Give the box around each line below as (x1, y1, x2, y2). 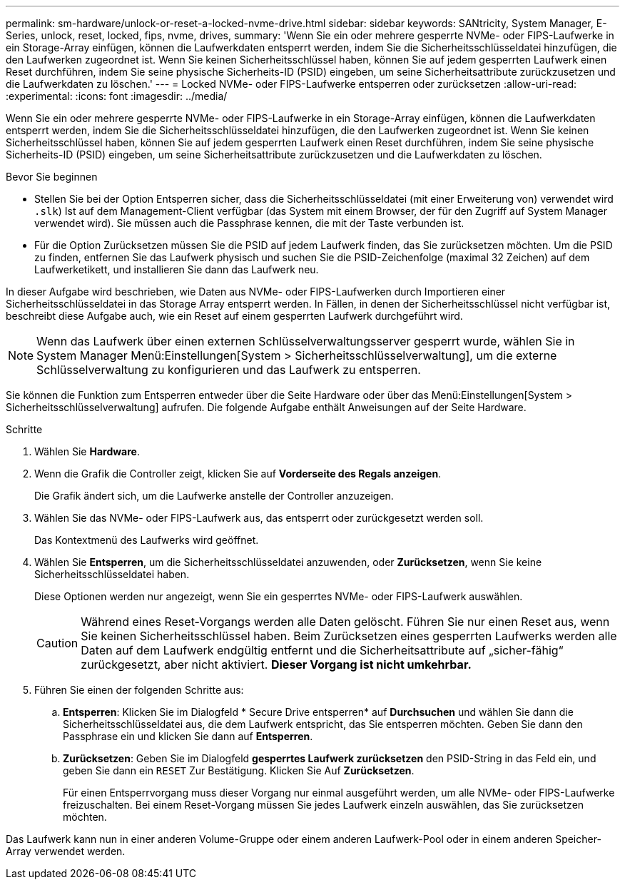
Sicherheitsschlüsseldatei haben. (34, 568, 190, 580)
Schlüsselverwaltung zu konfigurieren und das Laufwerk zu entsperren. (36, 363, 421, 377)
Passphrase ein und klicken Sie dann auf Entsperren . (63, 730, 313, 742)
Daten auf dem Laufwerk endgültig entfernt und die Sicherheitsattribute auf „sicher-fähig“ (81, 643, 564, 657)
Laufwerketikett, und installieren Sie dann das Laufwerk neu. (34, 263, 319, 275)
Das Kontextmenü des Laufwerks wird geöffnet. (34, 534, 259, 546)
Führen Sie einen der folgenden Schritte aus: (34, 684, 244, 696)
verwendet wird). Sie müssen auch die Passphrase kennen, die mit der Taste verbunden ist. (34, 217, 464, 229)
